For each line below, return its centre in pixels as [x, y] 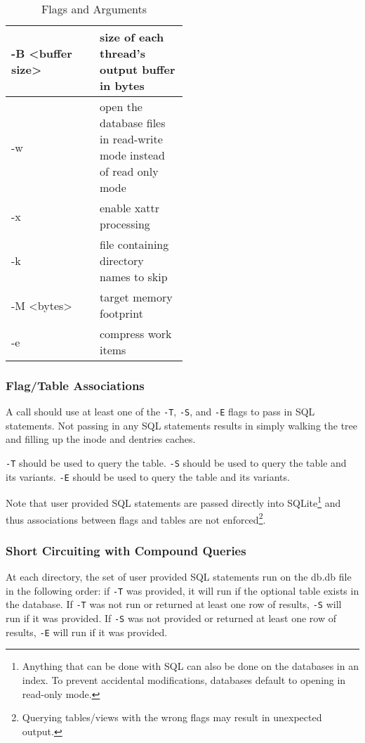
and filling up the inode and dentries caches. [101, 439]
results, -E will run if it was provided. [87, 632]
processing [125, 224]
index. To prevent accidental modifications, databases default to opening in [184, 679]
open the [121, 106]
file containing [134, 244]
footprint [121, 313]
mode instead [132, 155]
